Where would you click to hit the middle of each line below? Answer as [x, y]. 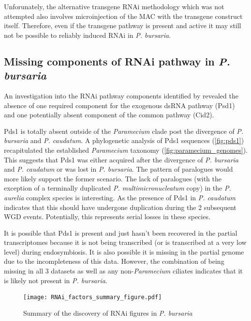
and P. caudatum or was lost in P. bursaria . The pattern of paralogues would [118, 169]
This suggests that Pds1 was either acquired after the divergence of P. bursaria [121, 159]
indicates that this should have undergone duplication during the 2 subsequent [120, 207]
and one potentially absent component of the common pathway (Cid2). [109, 115]
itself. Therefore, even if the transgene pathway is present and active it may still [123, 25]
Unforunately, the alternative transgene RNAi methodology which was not [114, 6]
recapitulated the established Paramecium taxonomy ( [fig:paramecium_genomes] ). [126, 150]
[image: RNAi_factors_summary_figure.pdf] [93, 297]
